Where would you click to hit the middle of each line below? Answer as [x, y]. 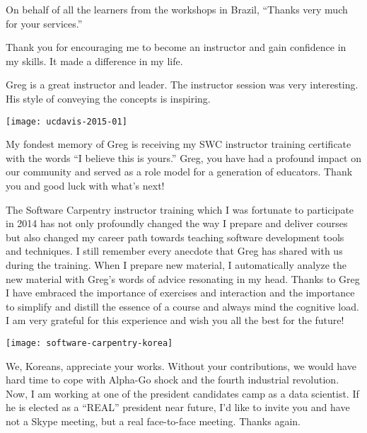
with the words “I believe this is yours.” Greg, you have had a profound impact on [184, 157]
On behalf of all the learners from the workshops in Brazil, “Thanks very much [177, 9]
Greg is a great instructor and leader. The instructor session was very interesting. [182, 85]
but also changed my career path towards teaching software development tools [175, 237]
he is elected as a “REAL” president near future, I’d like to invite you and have [178, 407]
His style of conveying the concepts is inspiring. [108, 98]
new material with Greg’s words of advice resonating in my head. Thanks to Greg [183, 278]
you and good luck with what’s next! [85, 185]
